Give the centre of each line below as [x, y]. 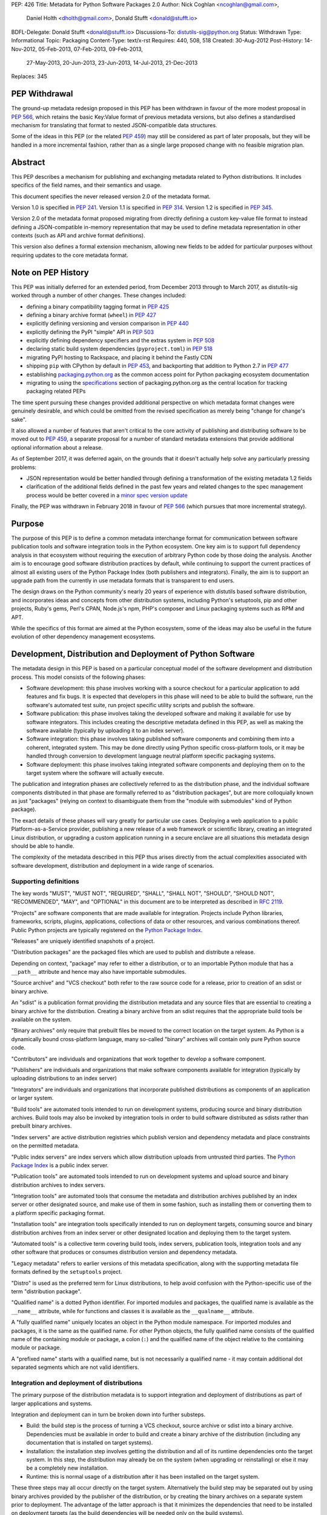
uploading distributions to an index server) [64, 1078]
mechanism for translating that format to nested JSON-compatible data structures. [114, 125]
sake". [19, 419]
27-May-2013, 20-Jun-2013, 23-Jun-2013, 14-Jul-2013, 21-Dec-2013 [112, 62]
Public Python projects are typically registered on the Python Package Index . [107, 930]
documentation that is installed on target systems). [90, 1443]
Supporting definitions [45, 881]
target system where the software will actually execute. [95, 773]
